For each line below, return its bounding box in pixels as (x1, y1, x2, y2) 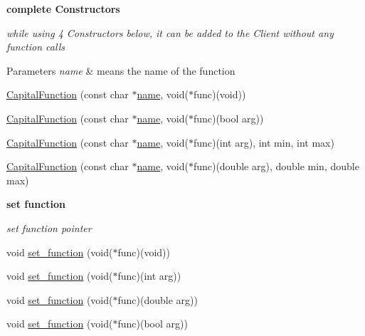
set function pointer (6, 220, 92, 235)
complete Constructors (6, 1, 120, 16)
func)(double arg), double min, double (193, 159, 359, 174)
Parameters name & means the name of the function (6, 63, 236, 78)
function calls (6, 39, 65, 54)
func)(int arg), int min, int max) (193, 135, 334, 149)
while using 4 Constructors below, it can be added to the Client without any (6, 25, 334, 40)
